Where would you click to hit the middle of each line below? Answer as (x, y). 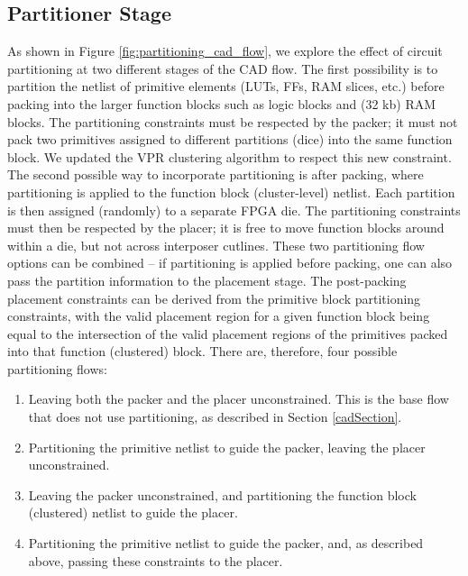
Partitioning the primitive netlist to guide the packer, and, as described (226, 543)
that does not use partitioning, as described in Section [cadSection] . (215, 417)
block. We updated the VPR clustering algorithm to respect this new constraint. (229, 156)
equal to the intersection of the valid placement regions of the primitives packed (228, 333)
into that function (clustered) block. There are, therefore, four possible (202, 351)
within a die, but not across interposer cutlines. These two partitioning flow (216, 245)
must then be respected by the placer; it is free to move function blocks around (226, 228)
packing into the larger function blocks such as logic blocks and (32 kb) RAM (222, 103)
